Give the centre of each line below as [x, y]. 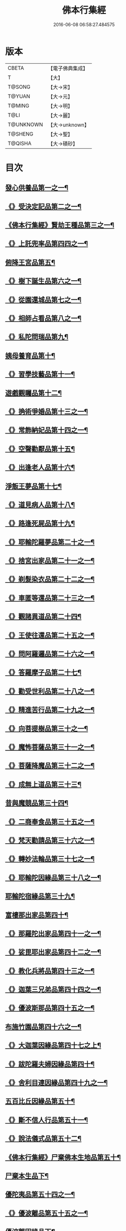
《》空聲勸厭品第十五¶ [40, 449]
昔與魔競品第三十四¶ [37, 803]
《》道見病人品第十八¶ [40, 505]
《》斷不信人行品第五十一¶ [47, 1120]
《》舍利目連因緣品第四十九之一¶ [56, 1083]
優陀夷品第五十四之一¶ [40, 1195]
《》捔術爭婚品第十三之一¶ [47, 412]
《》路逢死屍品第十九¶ [40, 524]
